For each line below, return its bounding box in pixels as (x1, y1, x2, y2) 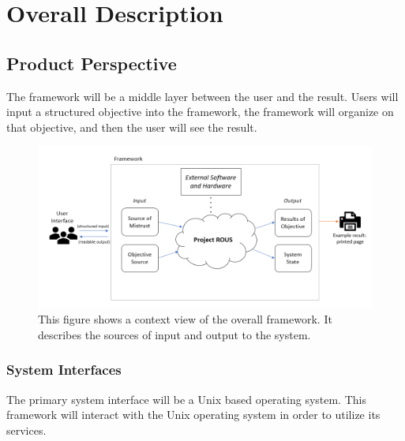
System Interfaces (6, 360, 122, 379)
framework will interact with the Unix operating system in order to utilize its (6, 406, 381, 423)
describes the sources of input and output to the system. (38, 326, 311, 342)
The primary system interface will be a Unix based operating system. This (6, 391, 366, 407)
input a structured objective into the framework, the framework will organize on (6, 103, 394, 120)
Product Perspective (6, 50, 177, 75)
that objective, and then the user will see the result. (6, 118, 257, 135)
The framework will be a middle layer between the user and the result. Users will (6, 88, 399, 104)
